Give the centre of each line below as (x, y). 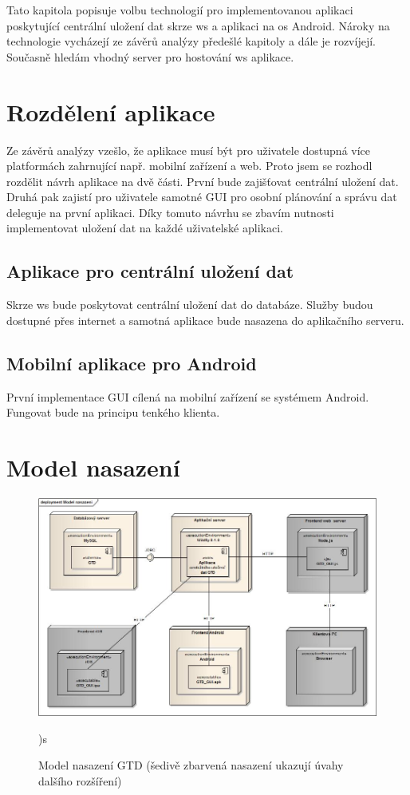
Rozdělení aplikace (111, 111)
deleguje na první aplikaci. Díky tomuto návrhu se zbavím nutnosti (170, 212)
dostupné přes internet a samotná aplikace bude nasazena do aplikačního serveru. (205, 320)
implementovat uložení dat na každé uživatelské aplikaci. (145, 228)
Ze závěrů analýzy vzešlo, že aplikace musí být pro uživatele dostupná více (189, 150)
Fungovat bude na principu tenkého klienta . (113, 412)
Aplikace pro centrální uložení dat (150, 271)
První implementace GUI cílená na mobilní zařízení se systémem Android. (188, 396)
